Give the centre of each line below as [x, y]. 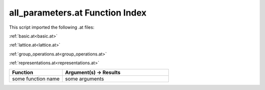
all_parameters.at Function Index [78, 13]
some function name [36, 79]
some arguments [84, 79]
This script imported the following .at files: [52, 27]
